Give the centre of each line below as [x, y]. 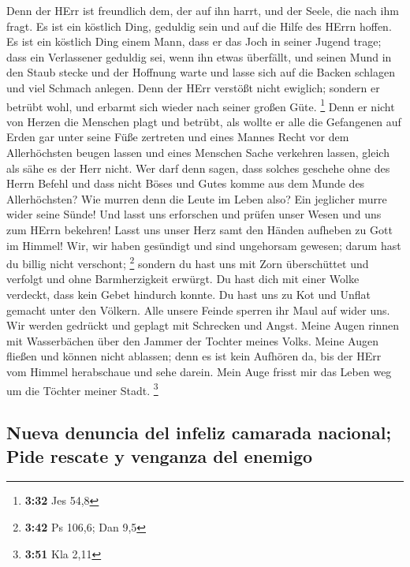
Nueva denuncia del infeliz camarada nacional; [199, 433]
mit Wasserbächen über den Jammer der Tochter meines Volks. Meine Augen [192, 340]
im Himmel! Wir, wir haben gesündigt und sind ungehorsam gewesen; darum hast [204, 245]
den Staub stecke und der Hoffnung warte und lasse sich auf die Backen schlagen [201, 72]
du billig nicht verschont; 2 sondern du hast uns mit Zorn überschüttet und [188, 262]
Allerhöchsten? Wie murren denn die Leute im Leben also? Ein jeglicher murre [197, 198]
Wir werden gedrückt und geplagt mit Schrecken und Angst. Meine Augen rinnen [203, 325]
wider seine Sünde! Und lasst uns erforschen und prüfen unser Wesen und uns [194, 214]
